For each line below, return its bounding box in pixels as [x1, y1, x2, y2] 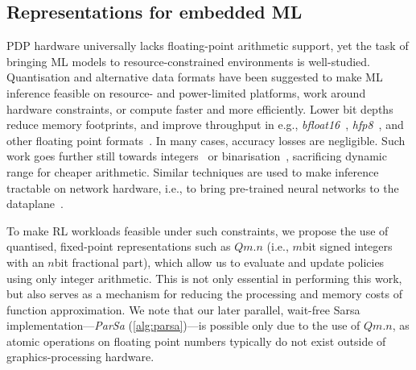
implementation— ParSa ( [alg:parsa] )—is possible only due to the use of [6, 317, 360, 334]
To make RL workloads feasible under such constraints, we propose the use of [6, 222, 389, 239]
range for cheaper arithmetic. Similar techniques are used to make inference [6, 163, 379, 180]
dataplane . [6, 195, 64, 212]
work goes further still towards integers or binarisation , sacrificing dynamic [6, 148, 387, 164]
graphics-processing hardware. [6, 348, 154, 365]
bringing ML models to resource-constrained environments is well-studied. [6, 52, 370, 69]
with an [6, 253, 44, 270]
